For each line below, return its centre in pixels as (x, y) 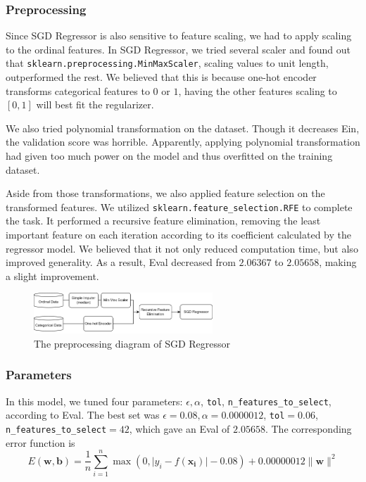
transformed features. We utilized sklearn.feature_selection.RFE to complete (179, 207)
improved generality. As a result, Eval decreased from (121, 262)
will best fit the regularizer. (95, 104)
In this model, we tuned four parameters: (94, 401)
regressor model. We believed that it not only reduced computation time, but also (182, 248)
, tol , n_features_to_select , (266, 401)
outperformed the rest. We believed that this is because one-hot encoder (161, 77)
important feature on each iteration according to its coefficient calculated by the (178, 235)
